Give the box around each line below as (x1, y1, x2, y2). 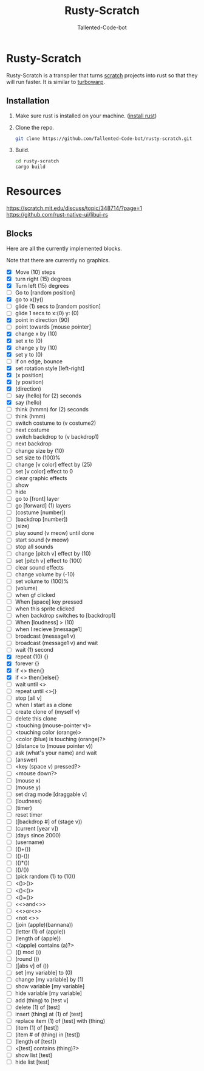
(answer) (15, 756, 38, 764)
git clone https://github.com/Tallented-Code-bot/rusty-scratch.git (15, 135, 192, 142)
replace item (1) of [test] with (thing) (15, 1017, 106, 1024)
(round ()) (15, 955, 39, 963)
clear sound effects (15, 563, 64, 571)
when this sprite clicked (15, 605, 75, 612)
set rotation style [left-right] (15, 365, 85, 372)
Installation (6, 96, 50, 106)
